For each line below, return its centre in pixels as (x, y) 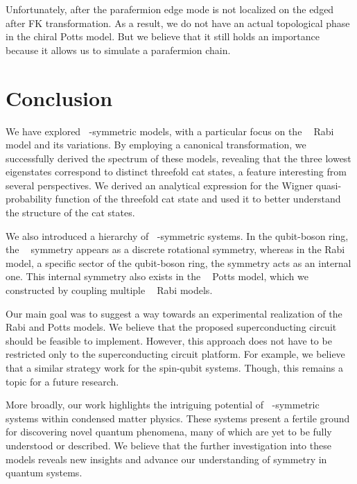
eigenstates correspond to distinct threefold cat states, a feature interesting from (176, 172)
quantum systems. (44, 473)
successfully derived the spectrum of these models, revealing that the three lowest (178, 158)
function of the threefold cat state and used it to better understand (198, 199)
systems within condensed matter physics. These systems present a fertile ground (178, 418)
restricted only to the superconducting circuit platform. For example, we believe (175, 354)
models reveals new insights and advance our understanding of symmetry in (166, 459)
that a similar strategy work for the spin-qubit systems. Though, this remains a (174, 368)
